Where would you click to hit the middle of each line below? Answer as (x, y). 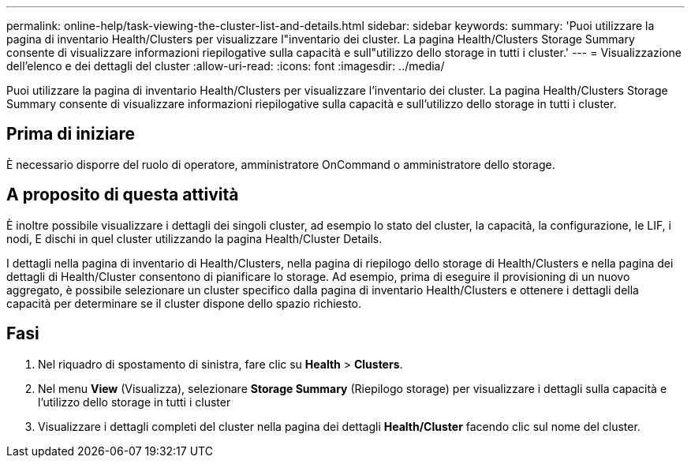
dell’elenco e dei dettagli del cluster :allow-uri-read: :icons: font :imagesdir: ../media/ (226, 66)
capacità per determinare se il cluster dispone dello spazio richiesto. (184, 303)
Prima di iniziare (71, 134)
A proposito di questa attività (123, 195)
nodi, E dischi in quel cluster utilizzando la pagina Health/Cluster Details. (194, 238)
